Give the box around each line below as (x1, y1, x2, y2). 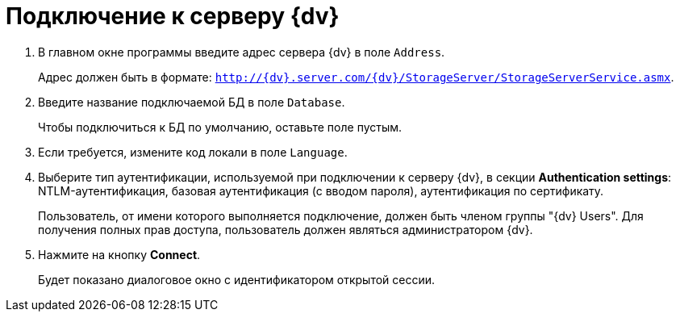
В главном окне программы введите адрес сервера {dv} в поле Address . (38, 44, 445, 59)
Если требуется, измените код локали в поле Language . (38, 144, 348, 159)
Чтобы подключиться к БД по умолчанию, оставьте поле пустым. (38, 119, 403, 134)
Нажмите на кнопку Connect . (38, 247, 201, 262)
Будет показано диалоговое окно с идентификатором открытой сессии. (38, 272, 436, 287)
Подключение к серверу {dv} (6, 2, 340, 30)
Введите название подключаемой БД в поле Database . (38, 94, 345, 109)
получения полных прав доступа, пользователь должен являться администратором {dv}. (38, 222, 533, 236)
